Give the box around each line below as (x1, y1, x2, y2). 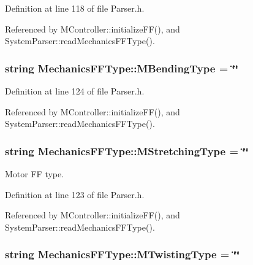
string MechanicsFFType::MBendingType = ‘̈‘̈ (5, 60, 238, 75)
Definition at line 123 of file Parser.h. (5, 188, 145, 201)
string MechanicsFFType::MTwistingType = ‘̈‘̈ (5, 247, 240, 262)
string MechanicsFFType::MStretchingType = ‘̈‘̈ (5, 143, 249, 158)
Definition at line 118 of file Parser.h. (5, 2, 145, 14)
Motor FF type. (5, 167, 64, 180)
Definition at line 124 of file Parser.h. (5, 85, 145, 97)
